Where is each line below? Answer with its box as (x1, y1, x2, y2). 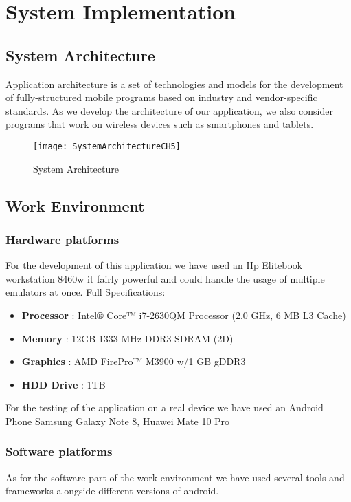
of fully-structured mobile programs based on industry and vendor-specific (5, 90, 317, 105)
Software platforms (5, 443, 113, 460)
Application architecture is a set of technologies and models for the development (5, 76, 343, 91)
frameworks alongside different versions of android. (5, 483, 219, 498)
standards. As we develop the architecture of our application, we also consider (5, 103, 333, 118)
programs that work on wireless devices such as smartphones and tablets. (5, 117, 314, 131)
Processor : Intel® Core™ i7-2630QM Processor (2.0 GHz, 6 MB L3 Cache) (21, 307, 346, 322)
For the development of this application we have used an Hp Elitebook (5, 258, 303, 272)
